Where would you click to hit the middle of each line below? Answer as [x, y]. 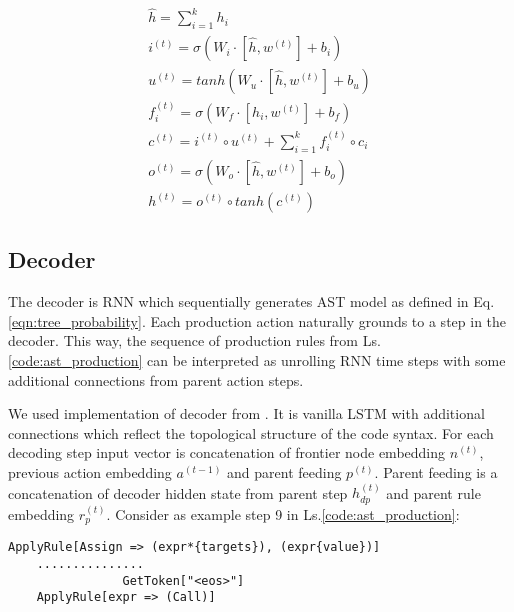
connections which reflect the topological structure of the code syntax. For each [251, 432]
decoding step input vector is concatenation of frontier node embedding [227, 452]
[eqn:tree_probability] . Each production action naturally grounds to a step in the [257, 320]
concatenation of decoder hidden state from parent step [178, 492]
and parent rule [433, 492]
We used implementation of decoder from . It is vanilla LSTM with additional [246, 413]
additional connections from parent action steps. [156, 379]
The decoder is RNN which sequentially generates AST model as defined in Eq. [251, 301]
